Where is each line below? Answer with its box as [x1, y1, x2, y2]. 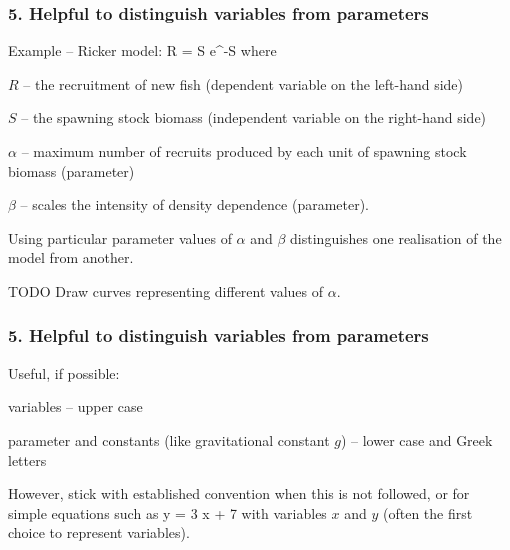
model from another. [8, 247, 134, 268]
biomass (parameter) [8, 160, 135, 181]
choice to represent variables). [8, 522, 190, 543]
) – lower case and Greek [340, 429, 493, 450]
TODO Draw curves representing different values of [8, 280, 324, 301]
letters [8, 449, 47, 470]
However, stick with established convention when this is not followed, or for [8, 483, 470, 504]
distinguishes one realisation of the [290, 227, 502, 248]
